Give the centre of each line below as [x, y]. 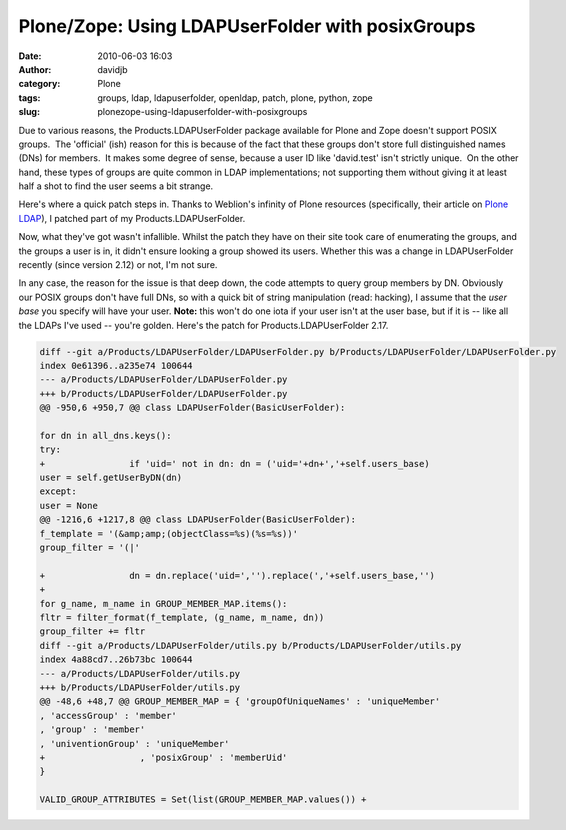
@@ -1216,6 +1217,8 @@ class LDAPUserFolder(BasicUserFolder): [198, 519]
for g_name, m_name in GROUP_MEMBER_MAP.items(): [163, 603]
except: [58, 491]
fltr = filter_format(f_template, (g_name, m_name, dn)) [182, 617]
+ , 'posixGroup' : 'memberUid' [163, 757]
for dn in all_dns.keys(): [105, 435]
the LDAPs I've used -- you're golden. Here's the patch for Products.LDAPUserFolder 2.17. [203, 325]
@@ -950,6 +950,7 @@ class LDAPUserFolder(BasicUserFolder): [192, 408]
